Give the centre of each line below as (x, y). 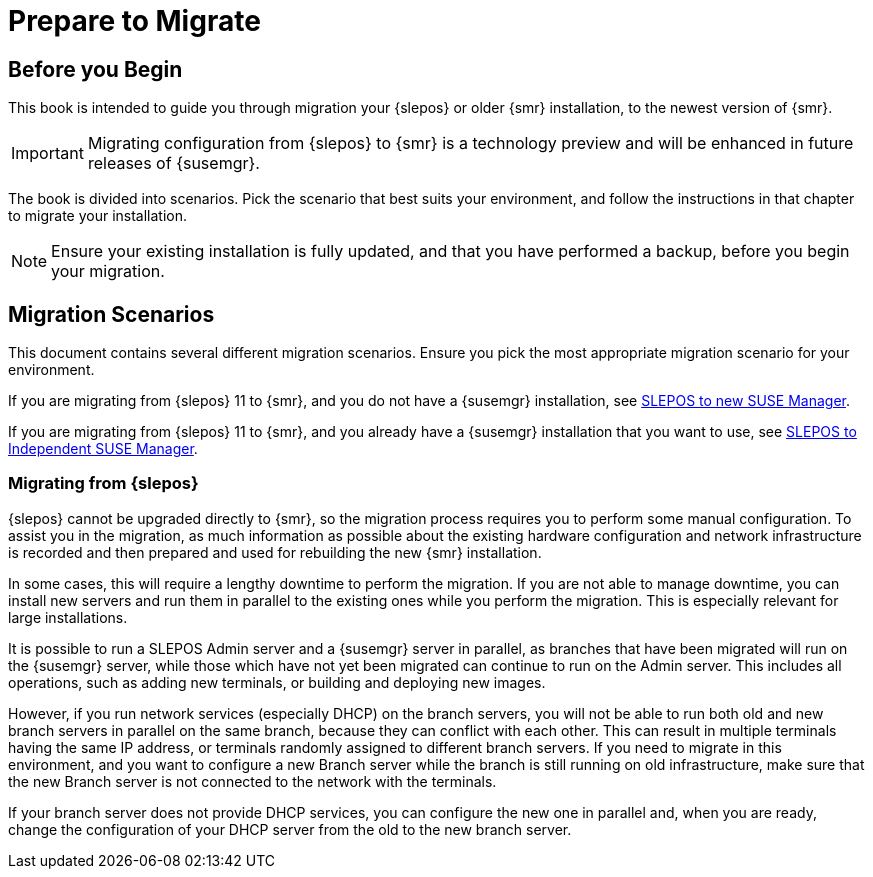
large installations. (68, 617)
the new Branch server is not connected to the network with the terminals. (252, 781)
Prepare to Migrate (134, 21)
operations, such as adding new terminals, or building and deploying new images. (277, 682)
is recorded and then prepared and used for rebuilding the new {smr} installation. (275, 552)
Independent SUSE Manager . (103, 449)
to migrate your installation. (98, 216)
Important (47, 153)
